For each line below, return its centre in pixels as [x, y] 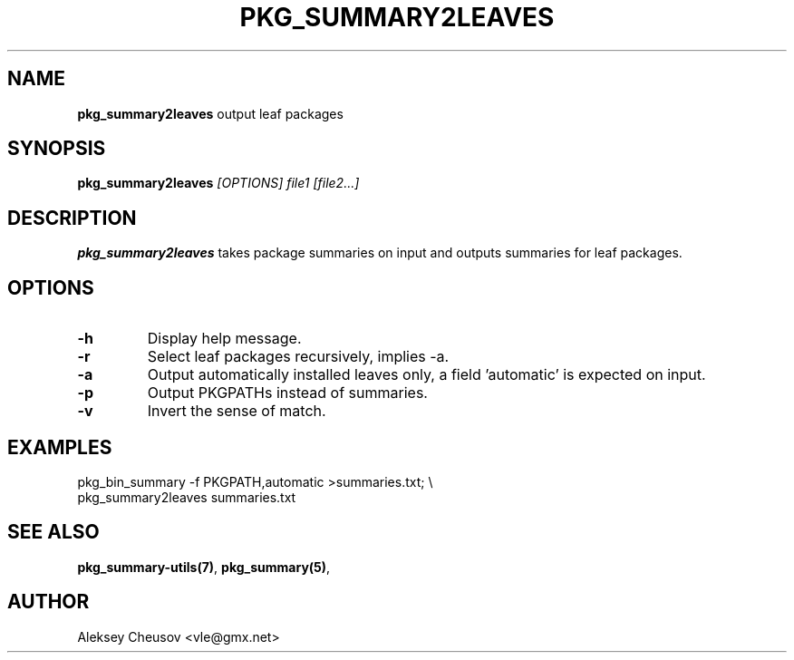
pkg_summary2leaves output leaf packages [210, 113]
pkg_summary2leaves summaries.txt [187, 497]
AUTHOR [48, 602]
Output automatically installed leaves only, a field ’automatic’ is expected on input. [426, 375]
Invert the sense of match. [237, 411]
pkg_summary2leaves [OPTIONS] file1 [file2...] [218, 183]
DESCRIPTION [72, 218]
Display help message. [224, 339]
